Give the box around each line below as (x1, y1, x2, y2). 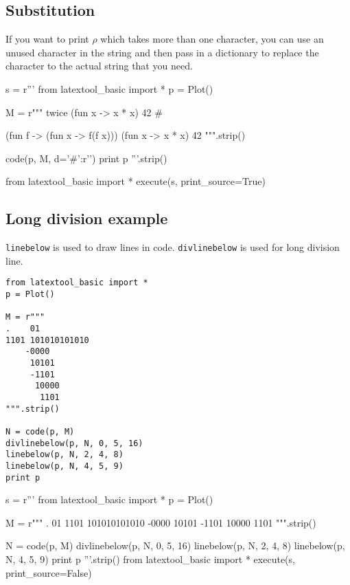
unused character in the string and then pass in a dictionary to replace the (5, 45, 319, 59)
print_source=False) (5, 565, 92, 580)
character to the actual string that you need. (5, 58, 193, 73)
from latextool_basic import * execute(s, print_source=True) (5, 174, 266, 188)
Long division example (5, 208, 168, 229)
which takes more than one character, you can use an (100, 32, 324, 46)
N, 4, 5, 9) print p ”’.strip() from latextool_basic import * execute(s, (5, 552, 295, 566)
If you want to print (5, 32, 89, 46)
